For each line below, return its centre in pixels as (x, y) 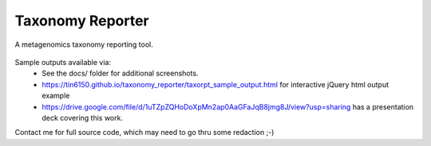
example (56, 96)
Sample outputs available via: (63, 62)
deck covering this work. (83, 117)
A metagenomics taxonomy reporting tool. (84, 44)
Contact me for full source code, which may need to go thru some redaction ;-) (144, 133)
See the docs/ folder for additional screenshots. (120, 73)
